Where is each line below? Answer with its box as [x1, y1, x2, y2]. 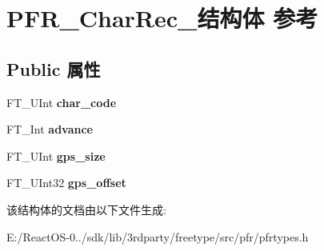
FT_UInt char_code [6, 94, 117, 110]
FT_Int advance [6, 121, 93, 137]
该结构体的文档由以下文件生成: [6, 201, 166, 217]
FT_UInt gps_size [6, 147, 106, 164]
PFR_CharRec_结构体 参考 [6, 2, 318, 34]
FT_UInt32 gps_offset [6, 174, 126, 191]
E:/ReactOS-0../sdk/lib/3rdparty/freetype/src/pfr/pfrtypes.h [6, 228, 309, 245]
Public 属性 [6, 56, 101, 81]
